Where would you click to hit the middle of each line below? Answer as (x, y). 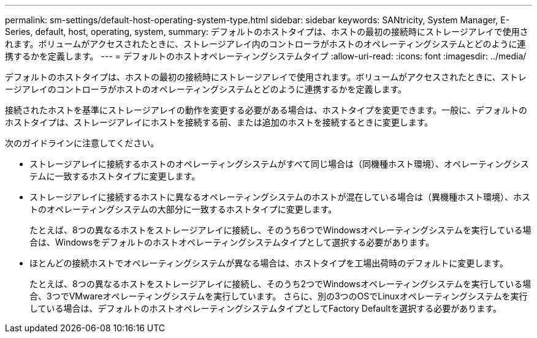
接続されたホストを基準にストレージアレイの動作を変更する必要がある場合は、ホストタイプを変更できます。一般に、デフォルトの (266, 110)
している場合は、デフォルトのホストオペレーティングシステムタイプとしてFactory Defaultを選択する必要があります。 (265, 308)
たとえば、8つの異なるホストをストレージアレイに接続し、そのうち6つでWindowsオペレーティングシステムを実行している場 (280, 230)
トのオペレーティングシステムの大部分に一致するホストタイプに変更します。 (183, 209)
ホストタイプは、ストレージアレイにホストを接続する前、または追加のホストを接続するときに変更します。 (219, 122)
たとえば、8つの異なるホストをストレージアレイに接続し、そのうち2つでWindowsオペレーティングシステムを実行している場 (280, 284)
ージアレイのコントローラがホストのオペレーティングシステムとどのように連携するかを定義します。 (206, 89)
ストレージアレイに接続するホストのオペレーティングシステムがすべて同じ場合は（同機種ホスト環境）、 (237, 164)
